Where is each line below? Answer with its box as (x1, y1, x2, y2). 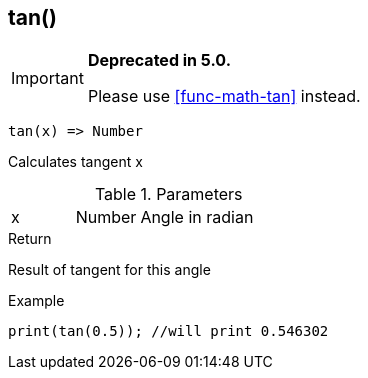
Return (8, 230, 52, 248)
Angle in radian (140, 207, 254, 228)
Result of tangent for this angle (8, 261, 211, 279)
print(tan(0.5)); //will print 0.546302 (8, 323, 329, 340)
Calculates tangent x (8, 153, 143, 171)
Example (8, 292, 65, 310)
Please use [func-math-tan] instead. (87, 86, 361, 107)
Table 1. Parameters (94, 184, 243, 205)
